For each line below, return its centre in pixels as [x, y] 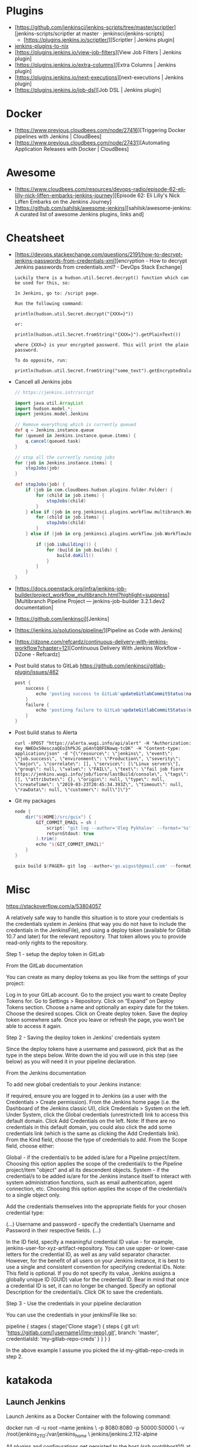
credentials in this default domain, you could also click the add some [89, 1127]
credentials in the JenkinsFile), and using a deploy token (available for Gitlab [98, 930]
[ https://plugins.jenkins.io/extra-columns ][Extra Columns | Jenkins [95, 65]
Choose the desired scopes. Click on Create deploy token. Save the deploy [97, 1013]
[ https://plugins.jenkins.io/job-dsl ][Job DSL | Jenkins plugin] [88, 90]
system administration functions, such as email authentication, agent [89, 1182]
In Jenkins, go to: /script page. [57, 293]
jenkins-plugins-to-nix [41, 46]
